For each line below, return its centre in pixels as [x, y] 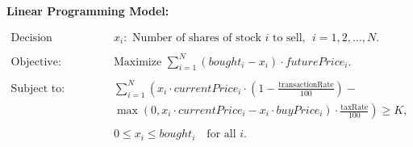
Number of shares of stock [197, 38]
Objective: [36, 62]
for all [221, 134]
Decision [31, 38]
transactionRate [306, 85]
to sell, [289, 38]
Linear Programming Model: [88, 10]
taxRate [355, 107]
